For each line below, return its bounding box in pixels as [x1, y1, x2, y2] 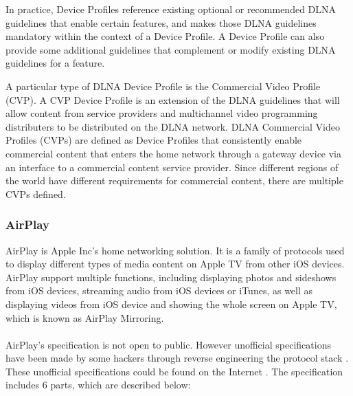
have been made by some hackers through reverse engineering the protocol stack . [5, 351, 349, 365]
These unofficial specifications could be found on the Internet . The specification [5, 364, 343, 378]
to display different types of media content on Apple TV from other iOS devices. [5, 256, 345, 271]
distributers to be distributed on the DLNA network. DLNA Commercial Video [5, 119, 340, 133]
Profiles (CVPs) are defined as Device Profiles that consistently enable [5, 133, 302, 147]
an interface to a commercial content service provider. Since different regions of [5, 159, 339, 174]
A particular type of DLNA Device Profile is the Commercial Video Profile [5, 78, 321, 93]
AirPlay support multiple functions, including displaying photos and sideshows [5, 269, 337, 284]
